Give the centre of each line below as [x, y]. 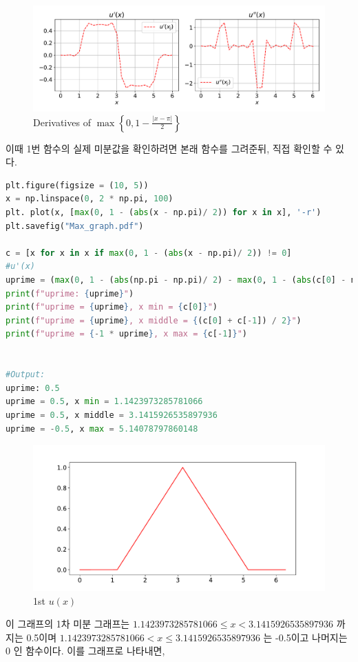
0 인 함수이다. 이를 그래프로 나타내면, [85, 651]
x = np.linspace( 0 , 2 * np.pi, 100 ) [89, 199]
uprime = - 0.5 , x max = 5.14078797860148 [102, 429]
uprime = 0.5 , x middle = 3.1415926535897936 [112, 415]
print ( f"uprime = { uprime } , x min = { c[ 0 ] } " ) [112, 307]
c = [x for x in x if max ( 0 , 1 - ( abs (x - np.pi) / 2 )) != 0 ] [149, 253]
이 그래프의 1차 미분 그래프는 [68, 624]
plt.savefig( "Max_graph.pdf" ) [75, 226]
